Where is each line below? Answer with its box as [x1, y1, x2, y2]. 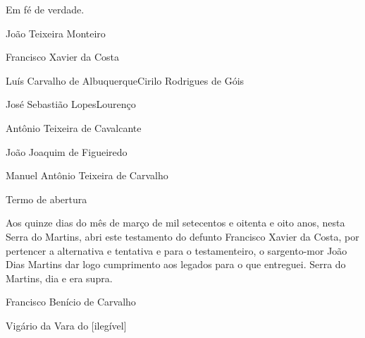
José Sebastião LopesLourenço [6, 97, 136, 111]
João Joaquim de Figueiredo [6, 144, 128, 159]
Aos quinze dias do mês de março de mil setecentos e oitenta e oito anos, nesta [6, 215, 345, 230]
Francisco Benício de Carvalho [6, 294, 136, 309]
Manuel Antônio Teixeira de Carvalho [6, 168, 168, 183]
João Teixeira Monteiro [6, 25, 106, 40]
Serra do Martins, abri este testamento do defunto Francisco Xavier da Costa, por [6, 229, 359, 243]
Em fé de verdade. [6, 2, 85, 16]
